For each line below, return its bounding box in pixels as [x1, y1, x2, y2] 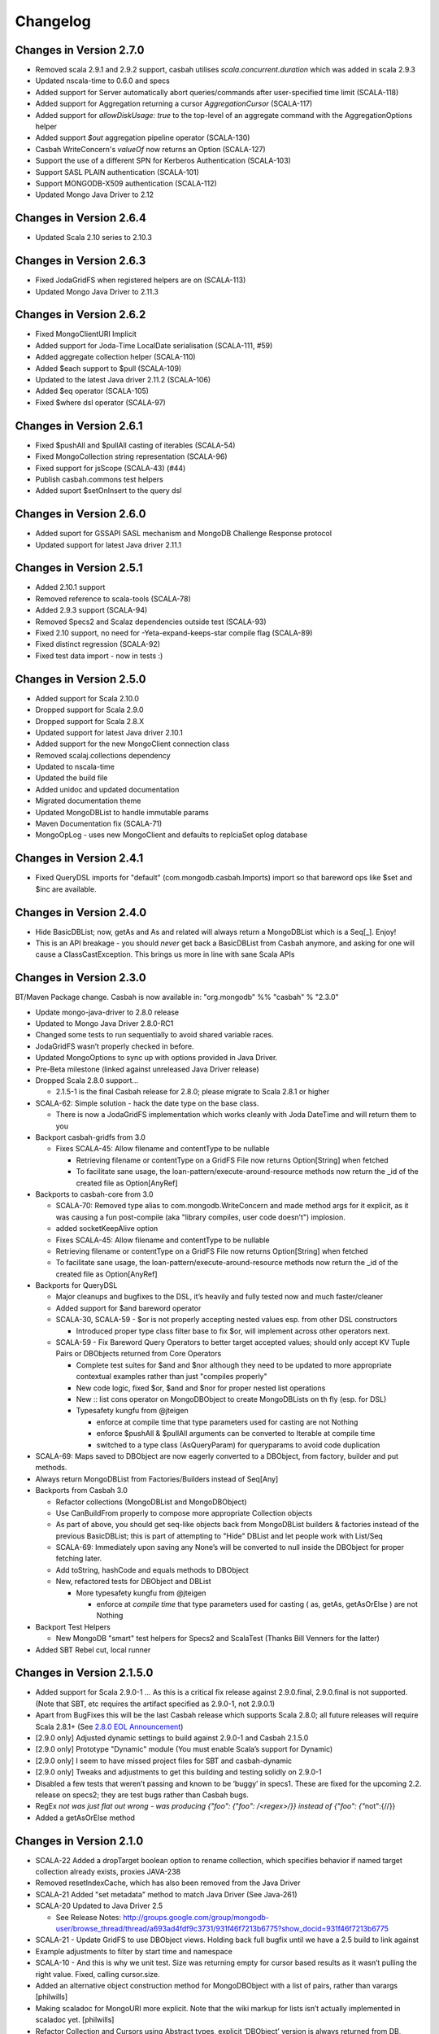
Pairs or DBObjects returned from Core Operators [55, 1349, 222, 1359]
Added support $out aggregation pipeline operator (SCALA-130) [35, 133, 250, 142]
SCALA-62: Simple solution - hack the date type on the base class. [35, 1098, 259, 1108]
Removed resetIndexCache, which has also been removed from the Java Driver [35, 1878, 301, 1888]
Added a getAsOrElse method [35, 1813, 136, 1822]
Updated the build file [35, 773, 108, 783]
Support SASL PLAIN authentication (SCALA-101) [35, 167, 199, 177]
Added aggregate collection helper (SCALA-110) [35, 352, 196, 362]
